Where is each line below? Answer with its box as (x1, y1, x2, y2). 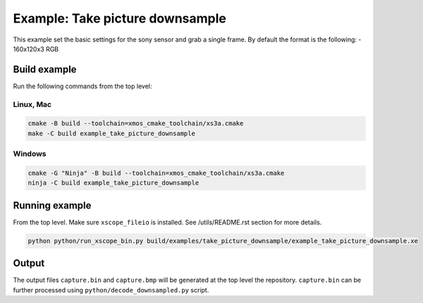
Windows (13, 149, 47, 159)
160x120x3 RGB (13, 44, 59, 53)
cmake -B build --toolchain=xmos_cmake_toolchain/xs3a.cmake (27, 120, 244, 128)
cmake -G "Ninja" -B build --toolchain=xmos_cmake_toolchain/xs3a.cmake (27, 169, 285, 177)
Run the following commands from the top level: (13, 82, 152, 90)
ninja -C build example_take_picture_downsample (27, 179, 200, 187)
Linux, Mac (13, 99, 52, 109)
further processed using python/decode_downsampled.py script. (13, 285, 209, 294)
